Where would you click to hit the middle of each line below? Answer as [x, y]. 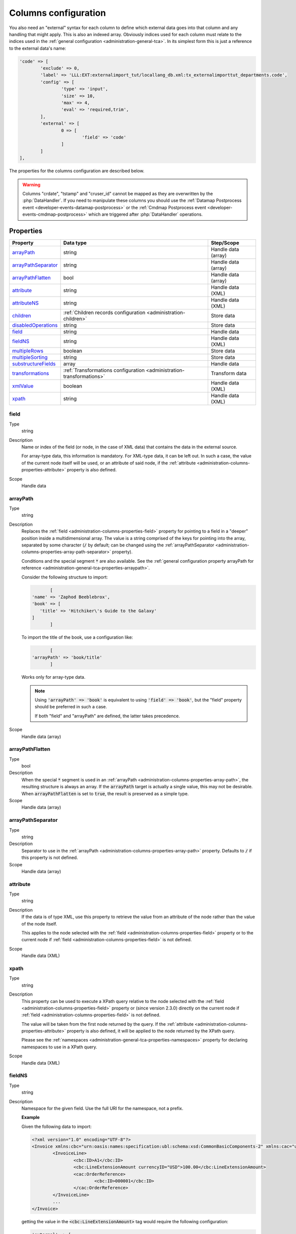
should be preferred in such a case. [71, 707]
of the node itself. [39, 924]
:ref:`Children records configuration [104, 312]
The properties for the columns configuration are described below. [77, 171]
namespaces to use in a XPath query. [59, 1047]
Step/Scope [225, 243]
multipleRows [28, 351]
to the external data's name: [38, 48]
